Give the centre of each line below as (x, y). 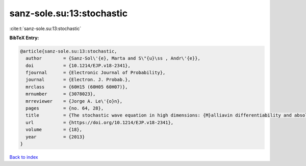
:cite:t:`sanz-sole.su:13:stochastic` (45, 29)
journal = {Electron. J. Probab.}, (78, 80)
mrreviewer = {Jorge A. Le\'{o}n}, (74, 101)
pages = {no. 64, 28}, (65, 108)
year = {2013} (55, 137)
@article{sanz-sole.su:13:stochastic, (69, 51)
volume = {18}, (54, 130)
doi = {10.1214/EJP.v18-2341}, (78, 65)
